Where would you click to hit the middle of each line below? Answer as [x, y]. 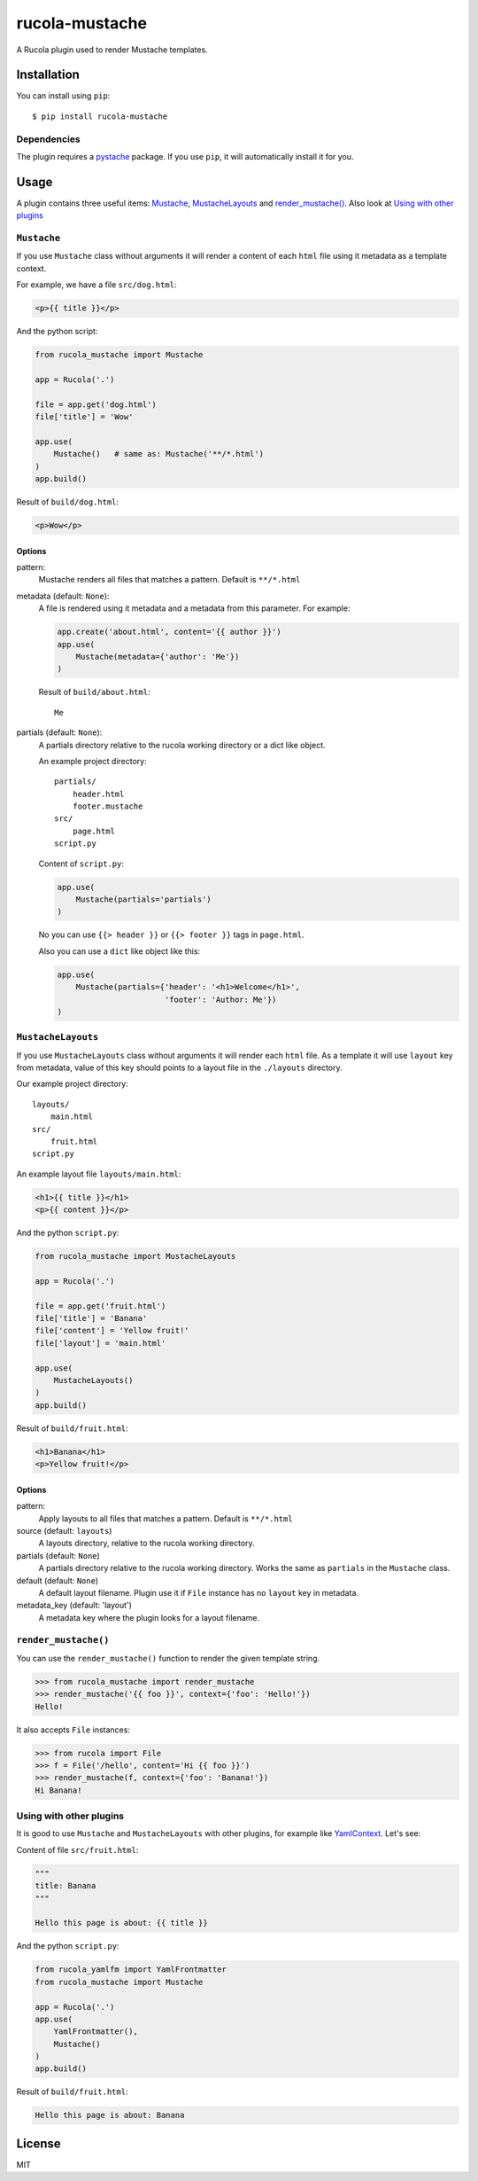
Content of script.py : [81, 864]
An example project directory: [93, 761]
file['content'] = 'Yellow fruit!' [112, 1331]
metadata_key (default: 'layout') [74, 1606]
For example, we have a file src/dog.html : [96, 285]
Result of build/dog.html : [68, 502]
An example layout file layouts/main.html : [99, 1174]
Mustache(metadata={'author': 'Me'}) [158, 657]
